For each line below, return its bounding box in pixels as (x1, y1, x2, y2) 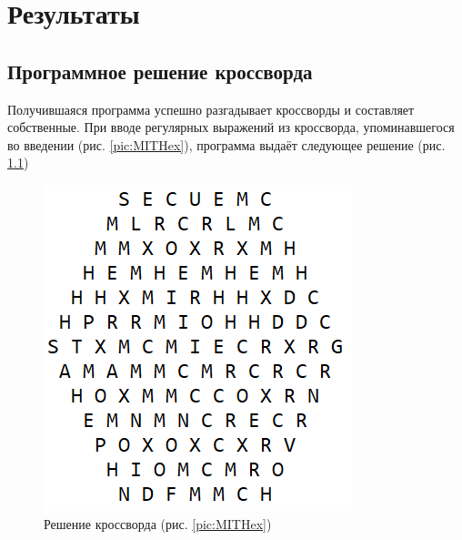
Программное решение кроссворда (7, 56, 313, 85)
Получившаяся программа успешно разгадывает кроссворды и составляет (7, 99, 415, 118)
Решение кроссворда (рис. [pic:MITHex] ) (44, 514, 272, 533)
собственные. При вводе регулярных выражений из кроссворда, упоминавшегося (7, 117, 455, 137)
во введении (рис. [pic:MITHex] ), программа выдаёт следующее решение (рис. (7, 135, 446, 154)
